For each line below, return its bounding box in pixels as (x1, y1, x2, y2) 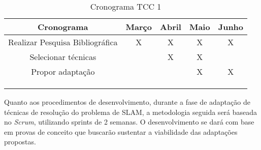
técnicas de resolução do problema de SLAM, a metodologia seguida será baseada (4, 106, 257, 117)
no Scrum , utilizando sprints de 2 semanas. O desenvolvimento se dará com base (4, 116, 254, 127)
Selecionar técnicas (29, 51, 96, 63)
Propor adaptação (31, 66, 95, 77)
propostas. (4, 136, 36, 147)
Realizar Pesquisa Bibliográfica (8, 36, 118, 48)
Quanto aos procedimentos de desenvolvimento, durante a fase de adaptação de (4, 97, 250, 107)
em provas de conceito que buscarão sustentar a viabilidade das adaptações (4, 126, 238, 137)
